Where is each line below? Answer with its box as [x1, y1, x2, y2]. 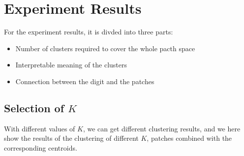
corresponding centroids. [4, 142, 77, 153]
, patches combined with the [147, 133, 232, 143]
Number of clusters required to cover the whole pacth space [15, 43, 195, 53]
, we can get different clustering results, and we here [83, 123, 241, 133]
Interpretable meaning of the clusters [15, 60, 127, 70]
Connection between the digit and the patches [15, 76, 154, 86]
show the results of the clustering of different [4, 133, 139, 143]
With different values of [4, 123, 75, 133]
